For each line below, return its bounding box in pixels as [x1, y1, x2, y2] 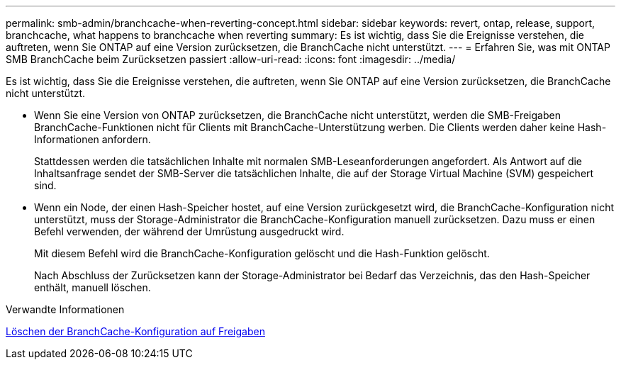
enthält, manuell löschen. [34, 281, 151, 293]
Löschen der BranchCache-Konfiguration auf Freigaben [6, 325, 265, 337]
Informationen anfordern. [34, 133, 151, 145]
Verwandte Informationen [6, 303, 125, 315]
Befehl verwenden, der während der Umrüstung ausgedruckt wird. [34, 225, 345, 237]
